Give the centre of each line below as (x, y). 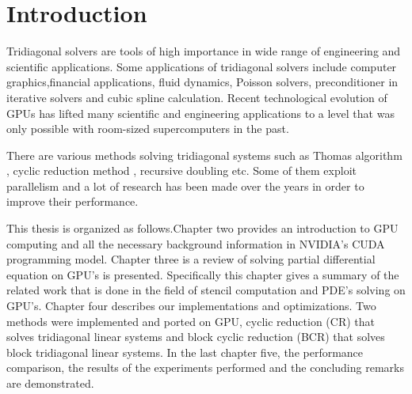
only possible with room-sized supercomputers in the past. (148, 129)
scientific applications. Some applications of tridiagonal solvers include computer (202, 66)
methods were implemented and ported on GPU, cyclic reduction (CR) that (191, 321)
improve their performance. (72, 201)
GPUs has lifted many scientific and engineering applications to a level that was (200, 113)
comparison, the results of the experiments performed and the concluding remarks (205, 367)
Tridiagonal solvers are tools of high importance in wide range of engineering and (204, 51)
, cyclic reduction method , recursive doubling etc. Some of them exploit (181, 170)
